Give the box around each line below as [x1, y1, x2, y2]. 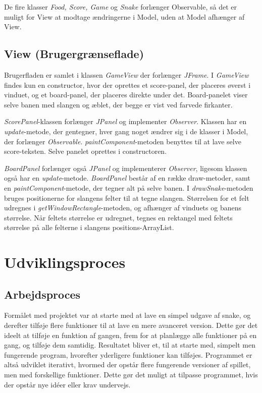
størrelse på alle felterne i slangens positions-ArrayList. [4, 222, 174, 233]
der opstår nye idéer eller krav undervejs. [4, 379, 131, 389]
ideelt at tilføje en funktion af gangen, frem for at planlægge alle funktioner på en [4, 329, 257, 340]
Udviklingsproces [4, 252, 126, 272]
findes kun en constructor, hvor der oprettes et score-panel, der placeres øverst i [4, 79, 251, 90]
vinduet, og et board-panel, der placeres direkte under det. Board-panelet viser [4, 89, 248, 100]
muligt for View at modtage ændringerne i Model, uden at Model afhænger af [4, 11, 245, 22]
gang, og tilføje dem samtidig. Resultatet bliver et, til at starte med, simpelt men [4, 340, 255, 350]
